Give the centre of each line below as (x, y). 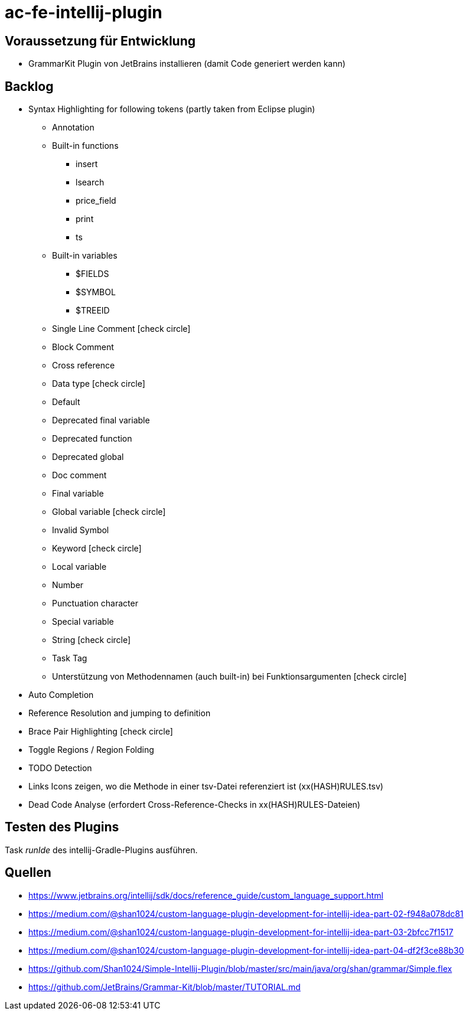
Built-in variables (85, 256)
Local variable (79, 567)
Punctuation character (95, 603)
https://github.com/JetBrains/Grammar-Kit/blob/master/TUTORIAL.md (165, 987)
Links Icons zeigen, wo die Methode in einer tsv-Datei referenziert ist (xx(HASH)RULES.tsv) (206, 786)
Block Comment (83, 347)
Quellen (28, 873)
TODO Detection (60, 768)
